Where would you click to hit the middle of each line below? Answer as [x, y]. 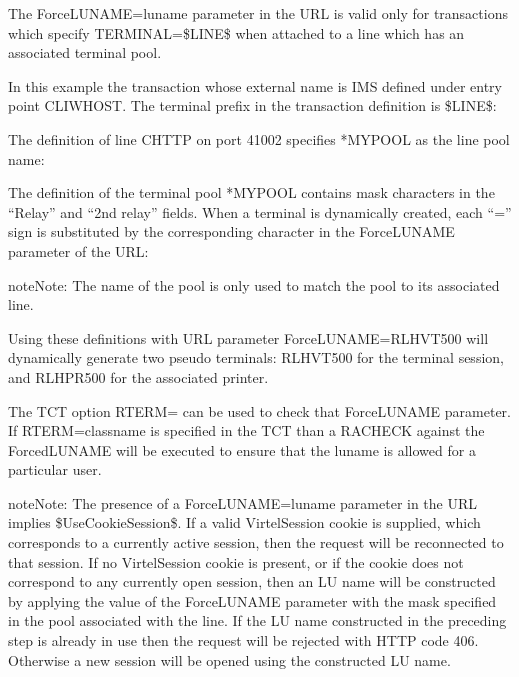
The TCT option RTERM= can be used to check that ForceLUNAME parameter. [260, 410]
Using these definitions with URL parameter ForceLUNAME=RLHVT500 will [248, 337]
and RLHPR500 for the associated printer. [138, 376]
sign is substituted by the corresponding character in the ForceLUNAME [231, 231]
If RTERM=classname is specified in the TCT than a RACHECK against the [246, 430]
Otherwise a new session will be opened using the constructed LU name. [229, 659]
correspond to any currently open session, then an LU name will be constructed [252, 581]
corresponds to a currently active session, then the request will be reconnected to [256, 542]
